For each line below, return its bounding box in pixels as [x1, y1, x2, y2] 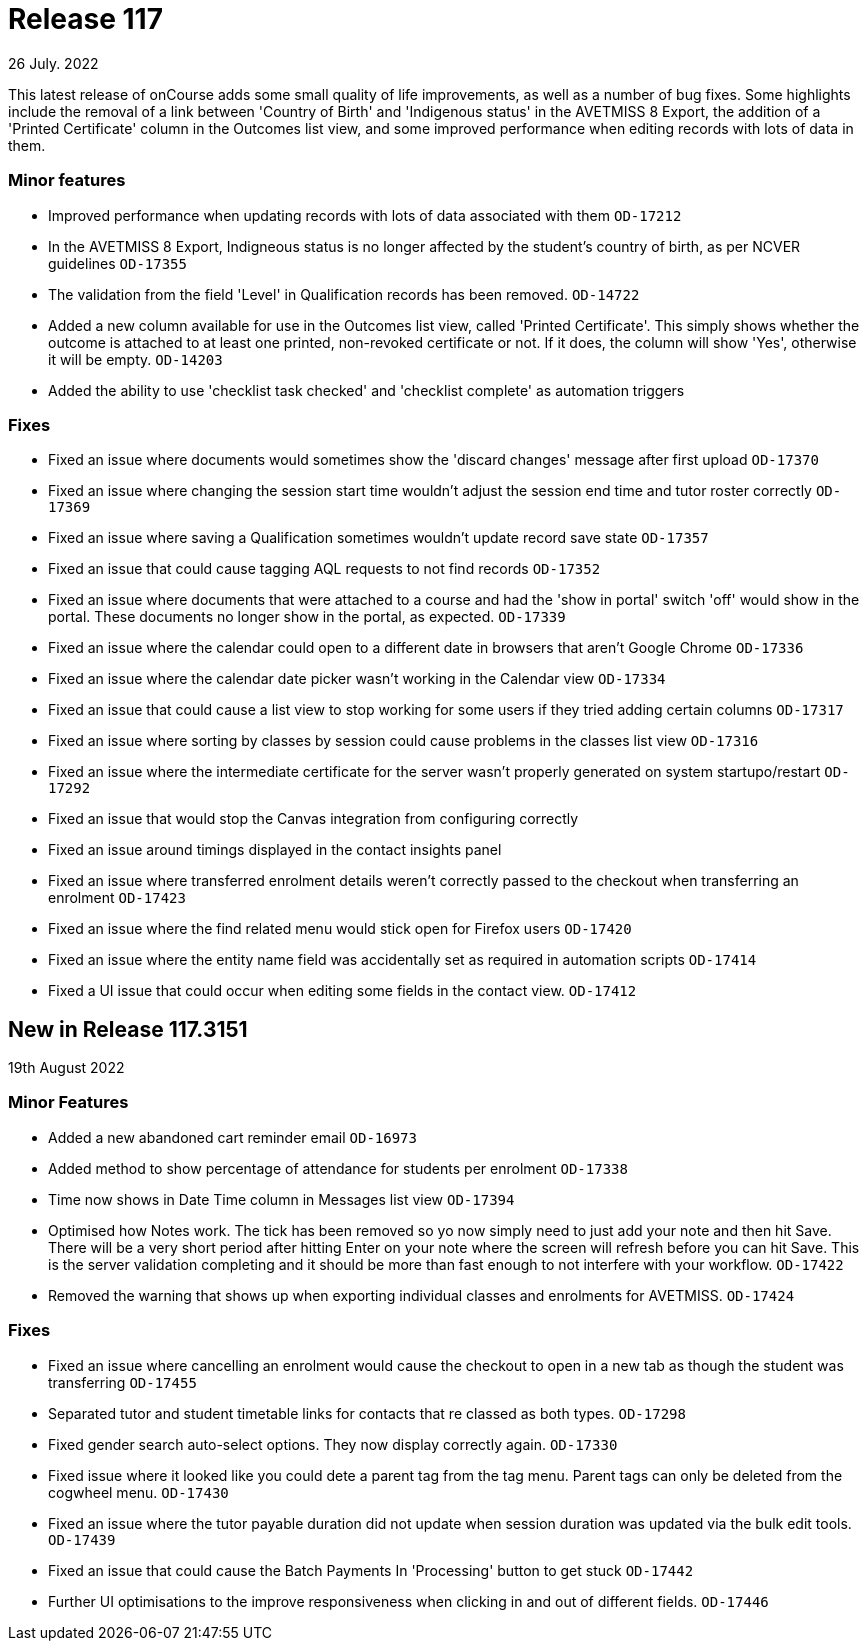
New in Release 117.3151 [8, 1016, 248, 1042]
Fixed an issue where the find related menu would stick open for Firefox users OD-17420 [48, 920, 632, 938]
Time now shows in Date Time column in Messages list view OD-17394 [48, 1190, 515, 1208]
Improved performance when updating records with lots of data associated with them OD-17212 [48, 206, 682, 224]
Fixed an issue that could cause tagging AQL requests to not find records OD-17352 [48, 560, 601, 578]
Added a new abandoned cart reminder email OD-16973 [48, 1128, 417, 1146]
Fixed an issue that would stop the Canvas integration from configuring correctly [48, 810, 579, 828]
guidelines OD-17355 [48, 254, 187, 272]
